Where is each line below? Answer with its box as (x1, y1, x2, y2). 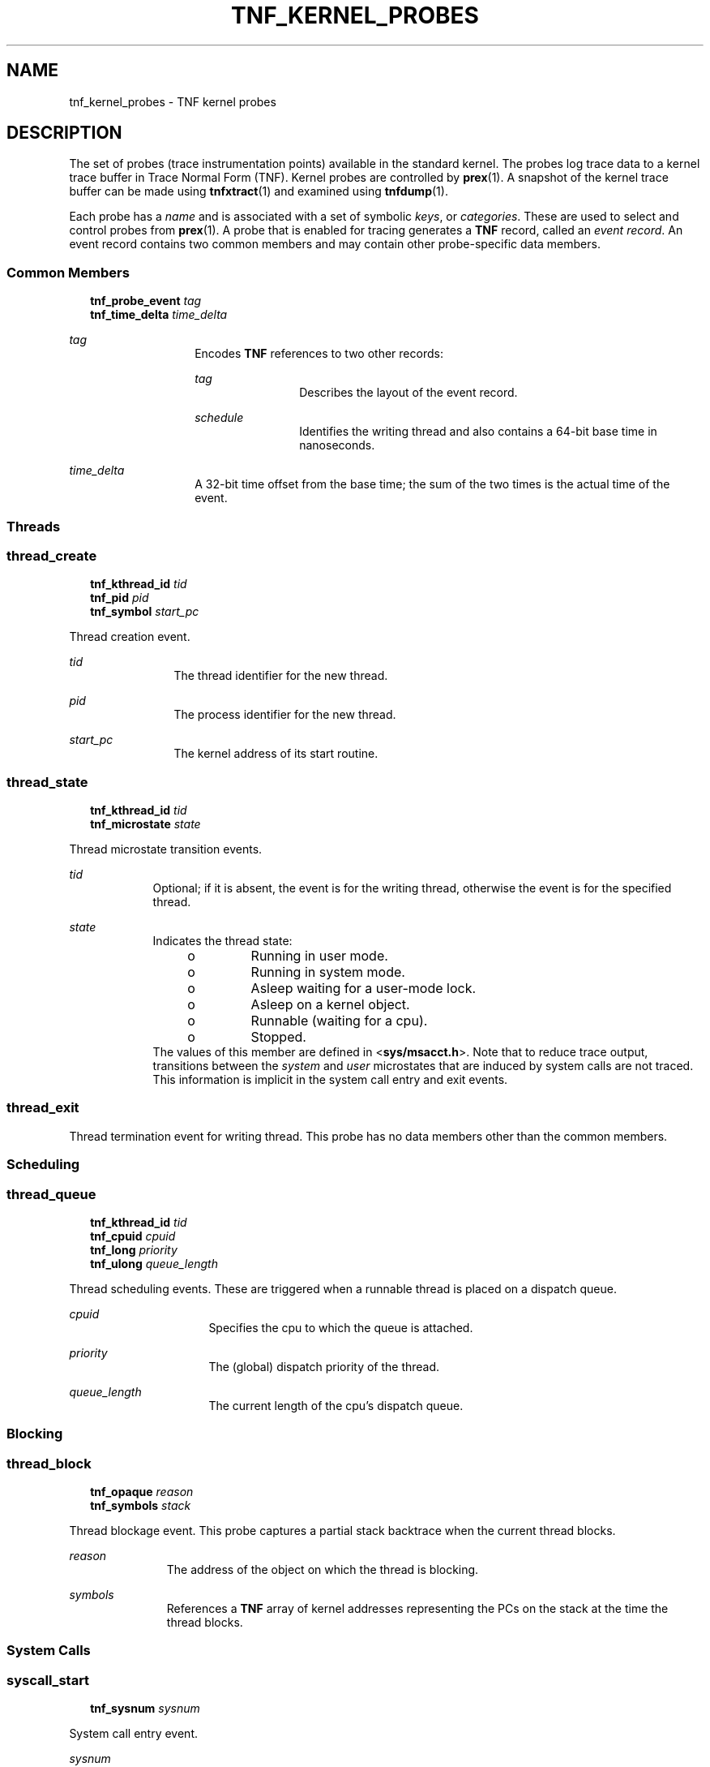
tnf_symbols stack (90, 1498, 191, 1513)
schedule (195, 411, 244, 425)
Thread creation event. (69, 630, 190, 644)
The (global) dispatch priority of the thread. (208, 1359, 440, 1374)
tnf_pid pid (90, 591, 149, 605)
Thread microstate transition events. (69, 842, 263, 857)
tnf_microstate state (90, 817, 201, 832)
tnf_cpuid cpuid (90, 1228, 176, 1243)
